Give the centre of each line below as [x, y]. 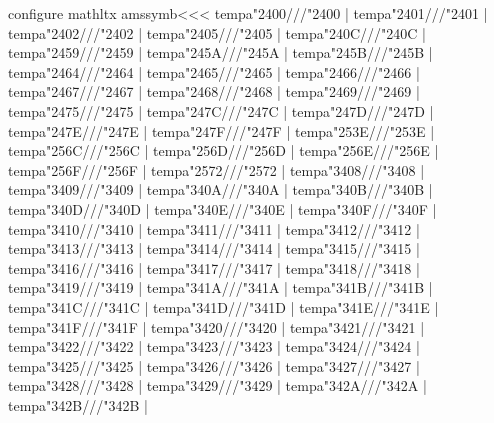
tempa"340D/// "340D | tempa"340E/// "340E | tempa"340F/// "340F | [222, 208]
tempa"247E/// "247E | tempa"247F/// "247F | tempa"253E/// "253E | [221, 130]
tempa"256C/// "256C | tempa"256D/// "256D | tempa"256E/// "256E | [223, 150]
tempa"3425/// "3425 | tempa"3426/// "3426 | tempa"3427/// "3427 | [214, 365]
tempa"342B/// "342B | [78, 404]
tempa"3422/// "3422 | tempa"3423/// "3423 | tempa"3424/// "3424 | [214, 346]
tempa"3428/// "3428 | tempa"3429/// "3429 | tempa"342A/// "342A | [217, 385]
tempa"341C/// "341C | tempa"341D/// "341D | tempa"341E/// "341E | [223, 306]
